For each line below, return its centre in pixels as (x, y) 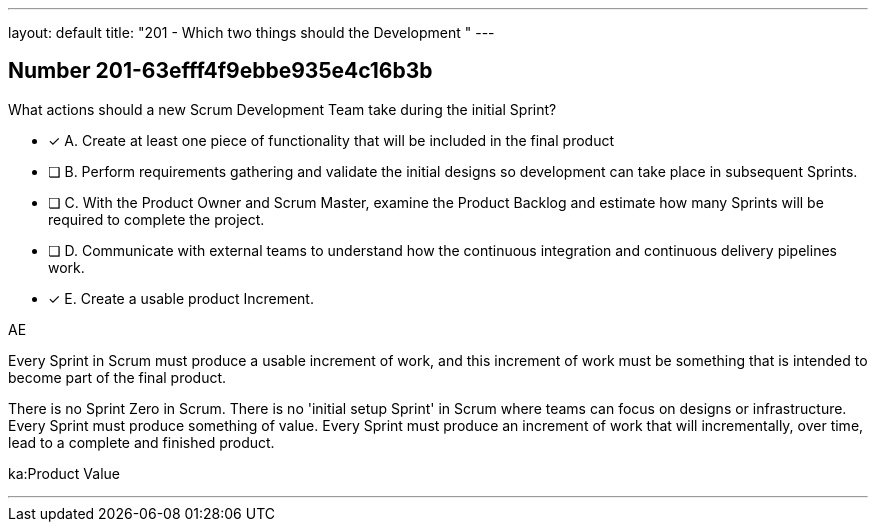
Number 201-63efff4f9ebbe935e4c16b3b (220, 71)
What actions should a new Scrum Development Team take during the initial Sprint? (282, 109)
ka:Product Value (64, 473)
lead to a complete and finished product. (141, 442)
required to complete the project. (156, 219)
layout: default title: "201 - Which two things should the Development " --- (251, 32)
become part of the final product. (117, 377)
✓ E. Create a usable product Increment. (181, 298)
